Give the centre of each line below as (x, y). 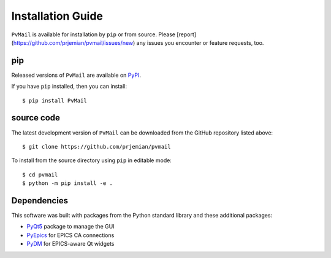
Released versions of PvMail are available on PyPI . (76, 75)
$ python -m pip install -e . (68, 183)
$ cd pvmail (40, 174)
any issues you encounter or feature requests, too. (200, 42)
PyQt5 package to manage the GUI (70, 227)
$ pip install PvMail (55, 100)
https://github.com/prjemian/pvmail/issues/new (73, 42)
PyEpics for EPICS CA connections (70, 235)
